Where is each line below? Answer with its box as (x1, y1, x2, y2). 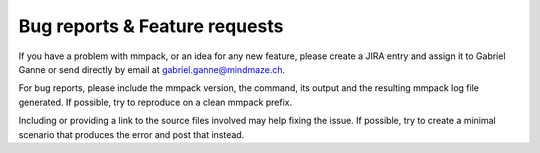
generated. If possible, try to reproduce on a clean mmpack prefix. (18, 96, 293, 108)
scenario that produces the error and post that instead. (18, 128, 245, 140)
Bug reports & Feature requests (18, 15, 284, 37)
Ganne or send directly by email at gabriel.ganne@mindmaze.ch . (18, 63, 286, 75)
